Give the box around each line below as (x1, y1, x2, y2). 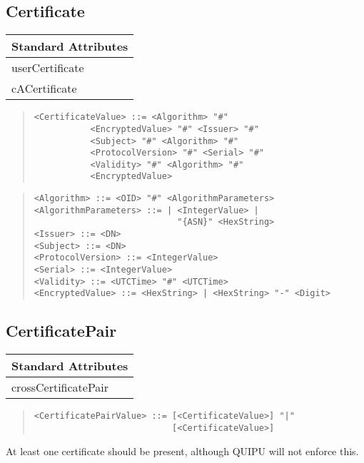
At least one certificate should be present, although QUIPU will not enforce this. (6, 443, 359, 458)
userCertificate (11, 59, 84, 76)
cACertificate (11, 80, 77, 97)
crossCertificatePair (11, 379, 109, 396)
